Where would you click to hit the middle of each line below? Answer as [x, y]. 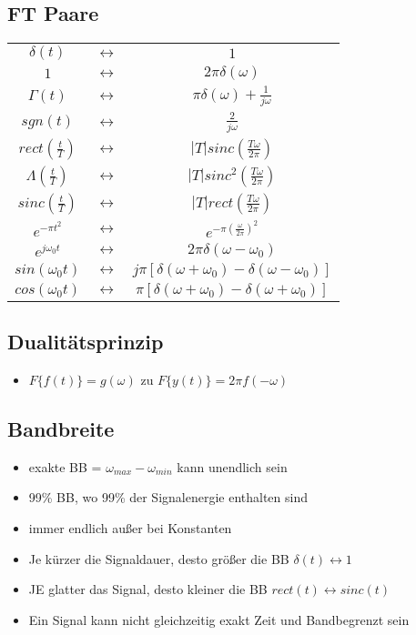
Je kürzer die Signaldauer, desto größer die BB [159, 558]
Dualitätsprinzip [86, 342]
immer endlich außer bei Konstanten [130, 527]
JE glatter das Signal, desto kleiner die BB [148, 589]
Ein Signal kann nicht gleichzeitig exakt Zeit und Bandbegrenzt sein [219, 619]
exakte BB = [65, 466]
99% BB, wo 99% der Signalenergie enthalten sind [168, 497]
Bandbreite [61, 428]
